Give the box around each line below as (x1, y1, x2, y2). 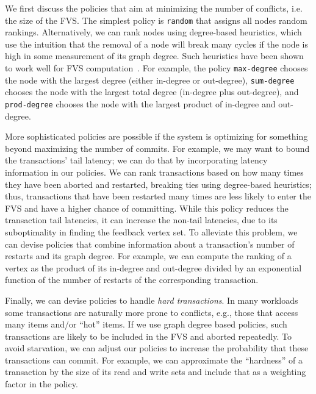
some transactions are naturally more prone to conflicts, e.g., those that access (5, 306, 298, 318)
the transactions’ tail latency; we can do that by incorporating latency (5, 154, 268, 167)
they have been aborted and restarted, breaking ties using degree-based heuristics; (5, 177, 312, 190)
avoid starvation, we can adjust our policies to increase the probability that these (5, 342, 309, 354)
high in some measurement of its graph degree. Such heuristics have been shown (5, 49, 304, 62)
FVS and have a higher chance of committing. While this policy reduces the (5, 201, 289, 214)
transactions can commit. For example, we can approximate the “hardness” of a (5, 353, 303, 366)
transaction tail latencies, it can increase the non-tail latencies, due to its (5, 213, 278, 226)
